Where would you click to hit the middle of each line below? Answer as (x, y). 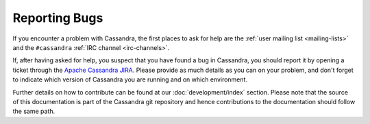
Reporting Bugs (58, 18)
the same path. (34, 111)
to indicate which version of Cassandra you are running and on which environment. (130, 79)
